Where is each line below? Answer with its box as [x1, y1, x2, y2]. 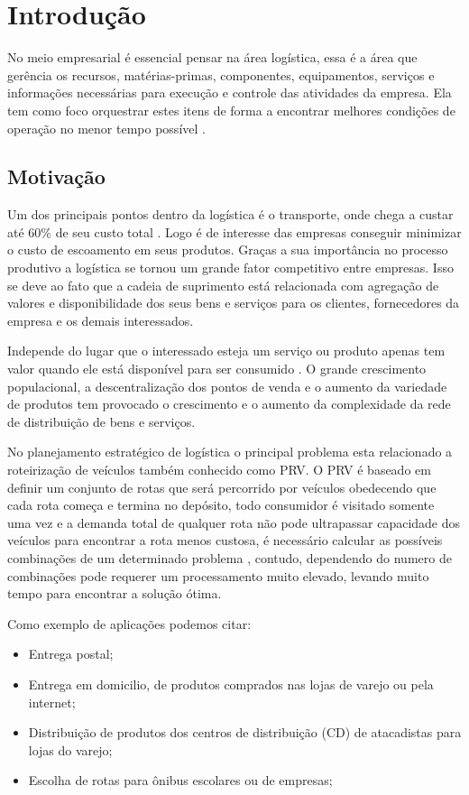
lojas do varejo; [28, 740, 113, 759]
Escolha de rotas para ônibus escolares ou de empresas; [28, 771, 333, 790]
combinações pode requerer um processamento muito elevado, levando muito [7, 566, 429, 585]
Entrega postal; [28, 644, 114, 663]
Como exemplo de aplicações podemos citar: [7, 614, 252, 633]
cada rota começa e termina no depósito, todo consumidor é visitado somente [7, 495, 435, 514]
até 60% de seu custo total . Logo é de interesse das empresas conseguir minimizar [7, 222, 462, 241]
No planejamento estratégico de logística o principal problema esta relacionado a [7, 442, 453, 461]
